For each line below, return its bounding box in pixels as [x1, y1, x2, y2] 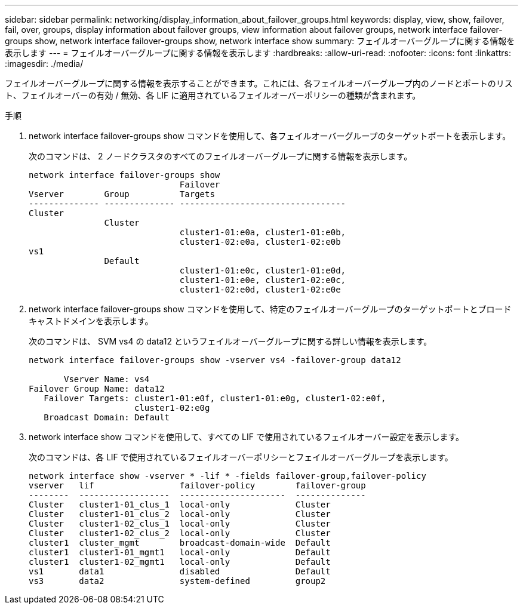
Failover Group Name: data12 [29, 384, 165, 393]
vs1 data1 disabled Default [29, 567, 331, 576]
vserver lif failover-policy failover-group [29, 481, 366, 490]
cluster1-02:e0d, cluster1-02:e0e [179, 285, 341, 294]
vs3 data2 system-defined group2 [29, 576, 326, 586]
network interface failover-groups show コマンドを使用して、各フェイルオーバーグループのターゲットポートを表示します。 [29, 131, 511, 141]
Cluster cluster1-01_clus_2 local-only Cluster [29, 509, 331, 519]
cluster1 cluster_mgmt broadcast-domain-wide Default [29, 538, 331, 548]
